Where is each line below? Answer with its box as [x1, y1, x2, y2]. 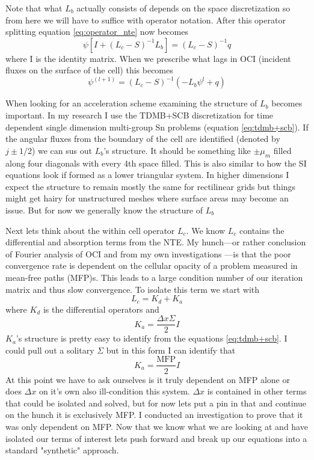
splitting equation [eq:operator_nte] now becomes [5, 25, 188, 38]
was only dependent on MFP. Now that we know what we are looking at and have [5, 420, 308, 432]
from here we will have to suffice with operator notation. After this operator [5, 13, 286, 26]
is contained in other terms [207, 385, 307, 397]
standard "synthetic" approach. [5, 444, 119, 456]
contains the [239, 224, 285, 236]
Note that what [5, 2, 63, 14]
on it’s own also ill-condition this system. [38, 385, 190, 397]
